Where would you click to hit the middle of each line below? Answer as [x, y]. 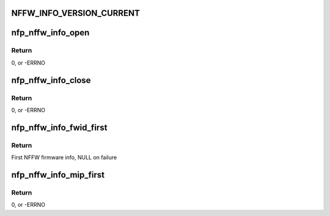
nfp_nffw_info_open [50, 33]
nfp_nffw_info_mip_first [58, 175]
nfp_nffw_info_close [51, 80]
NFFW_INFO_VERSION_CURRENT [75, 13]
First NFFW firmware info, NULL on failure [64, 157]
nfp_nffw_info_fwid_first [59, 127]
